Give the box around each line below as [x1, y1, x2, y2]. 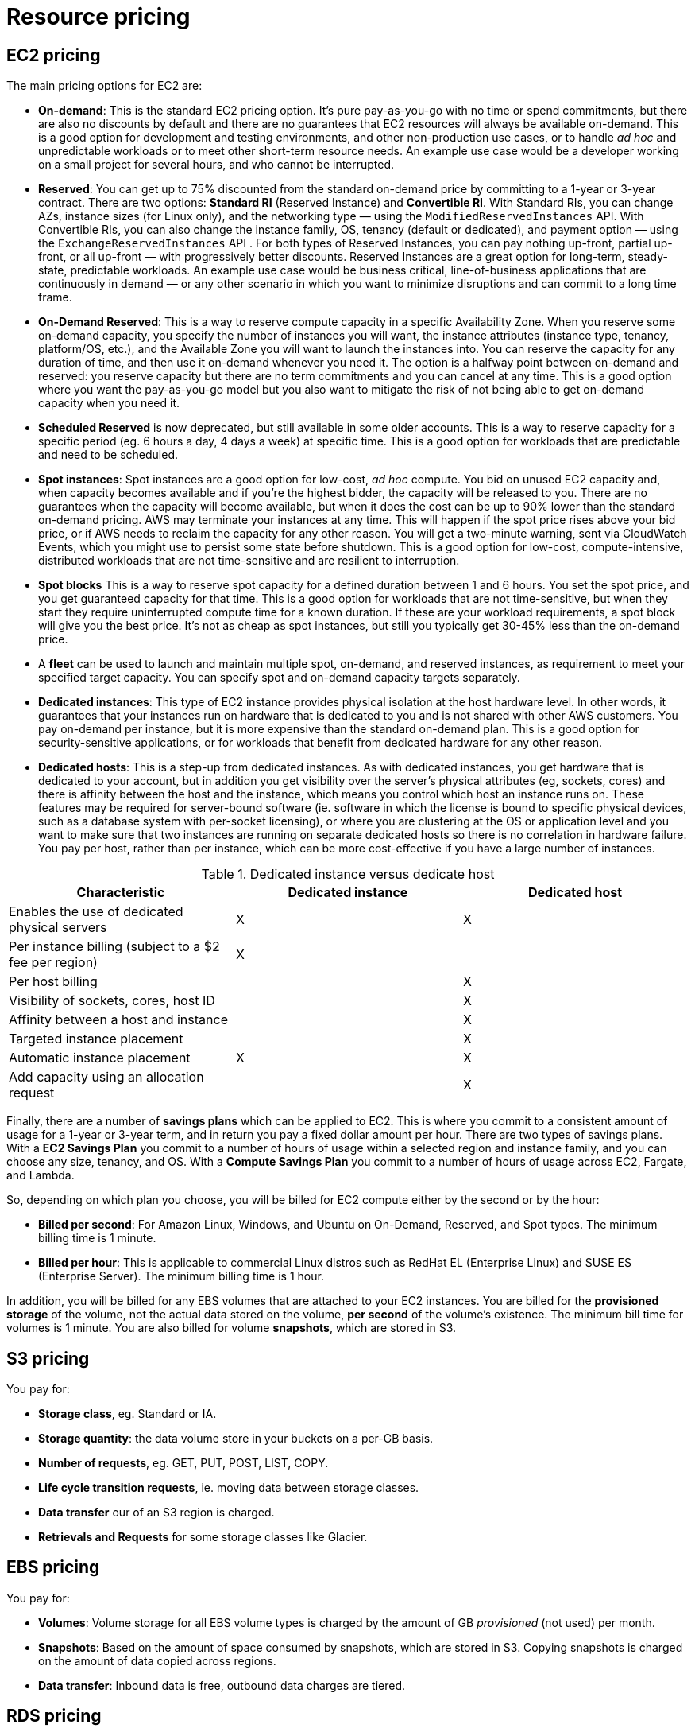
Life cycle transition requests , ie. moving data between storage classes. [38, 1481, 419, 1495]
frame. [38, 290, 72, 305]
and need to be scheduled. [38, 448, 179, 462]
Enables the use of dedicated [9, 903, 183, 920]
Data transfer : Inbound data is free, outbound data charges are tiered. [38, 1678, 406, 1692]
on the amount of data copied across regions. [38, 1653, 276, 1668]
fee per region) [9, 954, 98, 971]
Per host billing [9, 973, 98, 990]
